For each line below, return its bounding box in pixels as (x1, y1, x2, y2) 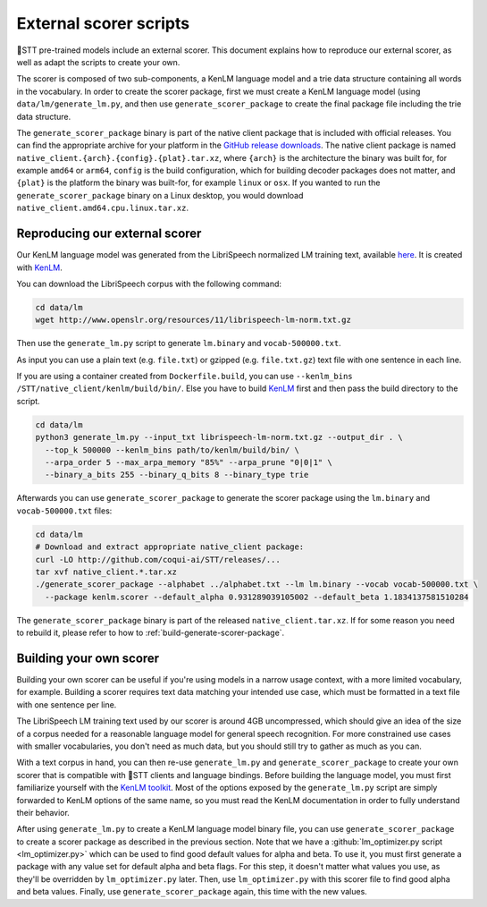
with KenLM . (16, 262, 63, 273)
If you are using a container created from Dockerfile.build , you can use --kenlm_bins (16, 371, 353, 382)
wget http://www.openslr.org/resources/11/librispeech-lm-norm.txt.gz (35, 315, 352, 326)
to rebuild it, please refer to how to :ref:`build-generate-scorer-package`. (16, 627, 285, 639)
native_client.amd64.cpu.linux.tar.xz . (16, 202, 189, 214)
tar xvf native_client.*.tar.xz (35, 566, 178, 577)
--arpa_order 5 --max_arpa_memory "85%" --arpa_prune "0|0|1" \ (45, 457, 332, 467)
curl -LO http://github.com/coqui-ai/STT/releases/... (35, 555, 281, 564)
